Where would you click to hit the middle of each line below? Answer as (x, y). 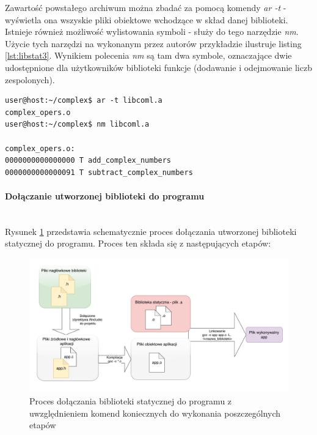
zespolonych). (30, 79)
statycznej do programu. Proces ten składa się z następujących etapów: (138, 243)
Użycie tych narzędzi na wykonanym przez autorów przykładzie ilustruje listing (153, 43)
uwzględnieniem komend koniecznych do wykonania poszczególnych (155, 413)
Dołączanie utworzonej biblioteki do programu (105, 195)
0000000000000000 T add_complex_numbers (88, 161)
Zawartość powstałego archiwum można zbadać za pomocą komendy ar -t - (146, 7)
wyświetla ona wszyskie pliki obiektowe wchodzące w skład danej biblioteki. (147, 19)
